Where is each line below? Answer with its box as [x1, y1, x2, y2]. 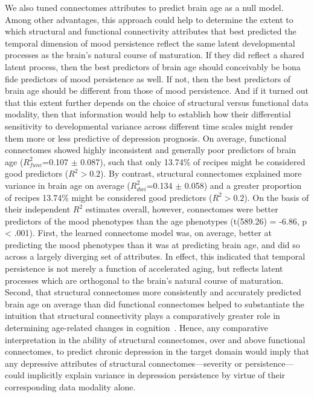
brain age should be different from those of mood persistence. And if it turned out [5, 84, 309, 97]
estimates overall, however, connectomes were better [85, 203, 278, 215]
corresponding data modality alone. [5, 381, 136, 393]
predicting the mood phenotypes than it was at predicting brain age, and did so [5, 238, 300, 251]
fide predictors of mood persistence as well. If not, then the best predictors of [5, 72, 291, 85]
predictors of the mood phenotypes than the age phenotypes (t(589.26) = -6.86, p [5, 214, 307, 227]
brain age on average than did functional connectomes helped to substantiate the [5, 297, 304, 310]
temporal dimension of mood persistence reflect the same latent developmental [5, 36, 295, 49]
